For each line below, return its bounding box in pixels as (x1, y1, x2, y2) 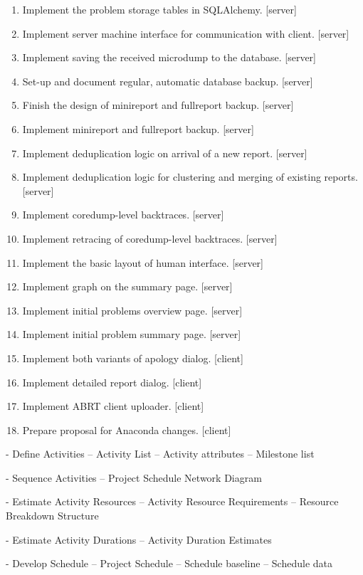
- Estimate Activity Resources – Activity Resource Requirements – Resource (6, 494, 339, 509)
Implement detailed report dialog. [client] (22, 374, 202, 389)
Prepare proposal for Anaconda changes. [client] (22, 422, 231, 437)
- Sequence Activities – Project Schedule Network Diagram (6, 470, 262, 485)
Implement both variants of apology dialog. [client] (22, 350, 243, 365)
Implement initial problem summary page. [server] (22, 327, 241, 342)
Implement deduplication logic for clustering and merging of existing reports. (22, 169, 358, 184)
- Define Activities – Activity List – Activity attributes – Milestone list (6, 446, 315, 461)
